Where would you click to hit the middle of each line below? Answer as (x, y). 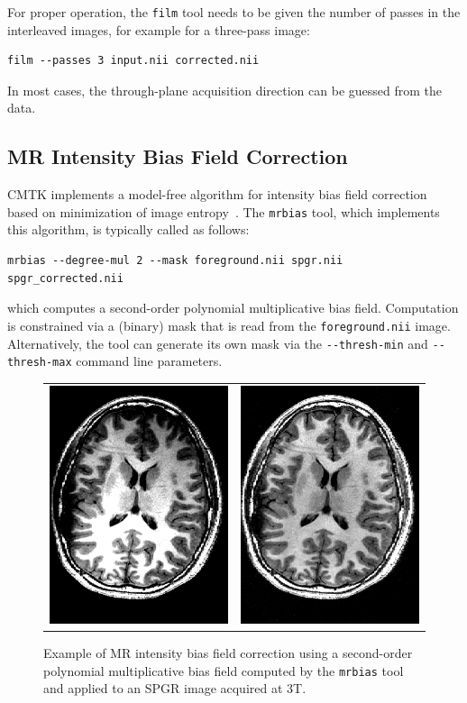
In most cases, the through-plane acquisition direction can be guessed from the (225, 90)
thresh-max (40, 363)
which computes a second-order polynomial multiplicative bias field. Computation (233, 308)
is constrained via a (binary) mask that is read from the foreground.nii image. (229, 325)
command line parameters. (149, 361)
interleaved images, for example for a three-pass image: (159, 29)
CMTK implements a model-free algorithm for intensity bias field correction (217, 194)
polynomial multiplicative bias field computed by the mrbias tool (224, 670)
